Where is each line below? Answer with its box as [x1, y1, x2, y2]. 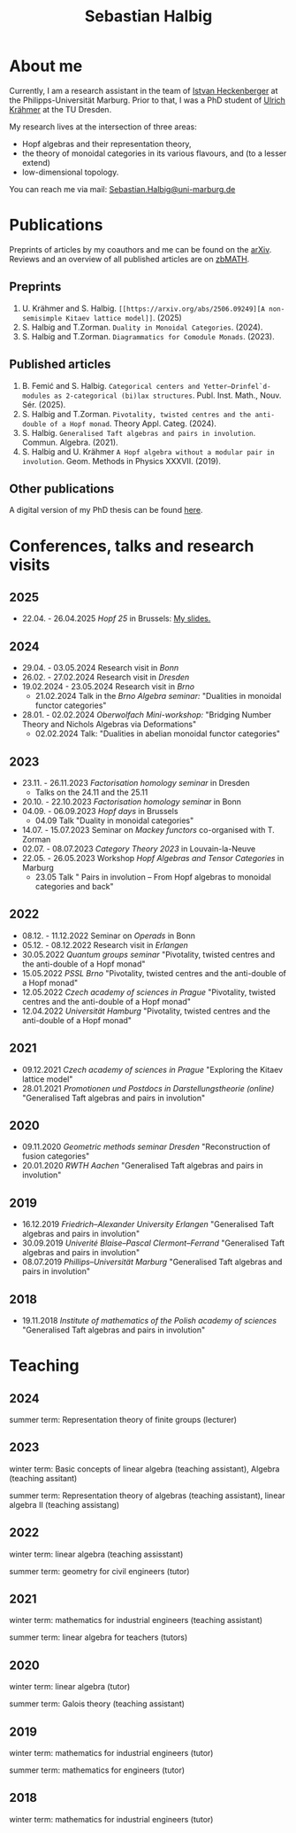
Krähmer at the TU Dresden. [9, 104, 112, 114]
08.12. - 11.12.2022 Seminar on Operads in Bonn [21, 930, 196, 941]
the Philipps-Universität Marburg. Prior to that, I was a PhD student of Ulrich [9, 95, 285, 105]
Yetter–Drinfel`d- [202, 382, 271, 391]
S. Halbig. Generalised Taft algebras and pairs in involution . [21, 427, 256, 438]
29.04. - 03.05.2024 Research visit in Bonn [21, 663, 179, 673]
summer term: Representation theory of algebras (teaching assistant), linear [9, 1490, 285, 1501]
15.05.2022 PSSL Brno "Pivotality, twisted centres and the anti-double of [21, 967, 287, 978]
